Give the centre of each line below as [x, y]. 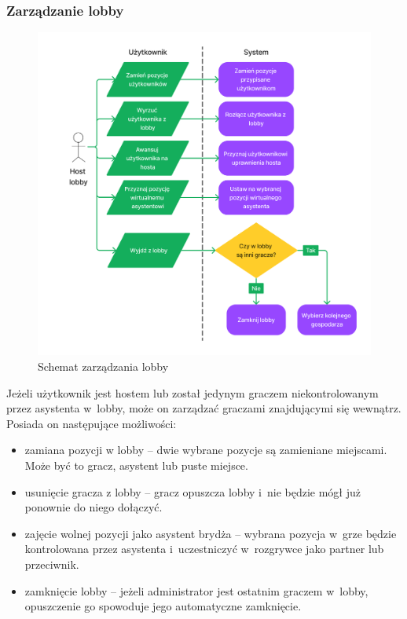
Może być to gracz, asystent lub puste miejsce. [136, 465]
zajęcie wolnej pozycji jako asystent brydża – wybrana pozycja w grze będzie [211, 533]
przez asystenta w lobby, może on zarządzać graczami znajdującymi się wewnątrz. [204, 408]
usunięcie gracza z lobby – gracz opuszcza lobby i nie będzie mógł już [193, 491]
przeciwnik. [52, 564]
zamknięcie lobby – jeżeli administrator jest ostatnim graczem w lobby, [196, 590]
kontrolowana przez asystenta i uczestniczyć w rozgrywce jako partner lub [204, 549]
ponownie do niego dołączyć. [93, 507]
